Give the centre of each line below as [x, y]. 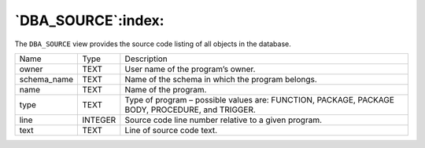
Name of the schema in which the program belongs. [221, 79]
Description [146, 59]
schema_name [46, 79]
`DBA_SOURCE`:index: [89, 20]
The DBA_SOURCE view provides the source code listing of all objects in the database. [153, 44]
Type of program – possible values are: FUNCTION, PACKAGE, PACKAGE [260, 99]
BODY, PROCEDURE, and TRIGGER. [190, 110]
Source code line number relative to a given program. [224, 120]
